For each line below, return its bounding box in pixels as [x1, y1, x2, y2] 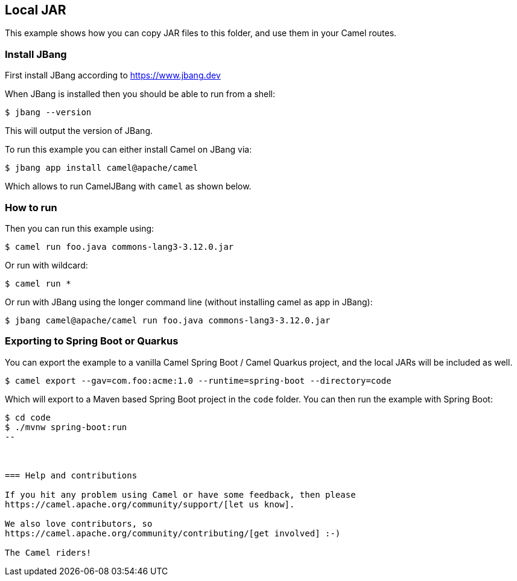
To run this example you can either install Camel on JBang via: [5, 144, 252, 155]
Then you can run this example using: [5, 223, 154, 233]
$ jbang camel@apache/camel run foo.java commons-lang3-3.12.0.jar [5, 315, 331, 325]
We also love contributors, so [5, 518, 153, 529]
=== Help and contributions [5, 470, 138, 480]
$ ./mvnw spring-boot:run [5, 422, 127, 432]
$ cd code [5, 412, 51, 422]
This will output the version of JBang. [5, 125, 153, 136]
